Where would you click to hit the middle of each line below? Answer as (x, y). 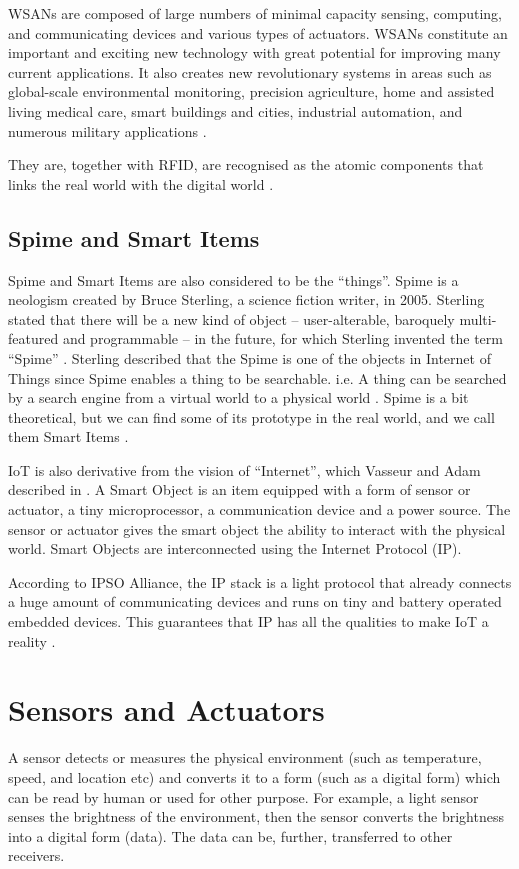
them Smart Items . (68, 436)
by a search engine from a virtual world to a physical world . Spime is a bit (238, 397)
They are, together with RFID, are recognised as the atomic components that (246, 164)
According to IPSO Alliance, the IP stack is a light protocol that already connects (260, 581)
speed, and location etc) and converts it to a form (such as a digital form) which (254, 776)
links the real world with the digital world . (141, 183)
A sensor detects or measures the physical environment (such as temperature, (245, 757)
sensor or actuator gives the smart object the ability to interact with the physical (257, 528)
